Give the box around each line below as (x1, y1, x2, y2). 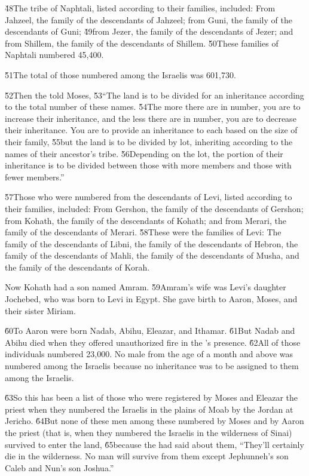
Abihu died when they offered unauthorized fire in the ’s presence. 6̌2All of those (5, 336, 301, 348)
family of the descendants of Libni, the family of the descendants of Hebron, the (5, 237, 298, 250)
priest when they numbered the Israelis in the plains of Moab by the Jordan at (5, 403, 293, 415)
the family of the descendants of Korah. (5, 260, 150, 273)
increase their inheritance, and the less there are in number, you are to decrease (5, 112, 296, 124)
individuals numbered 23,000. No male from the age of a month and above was (5, 348, 293, 360)
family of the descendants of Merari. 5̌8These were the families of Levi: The (5, 226, 282, 238)
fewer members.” (5, 170, 65, 183)
